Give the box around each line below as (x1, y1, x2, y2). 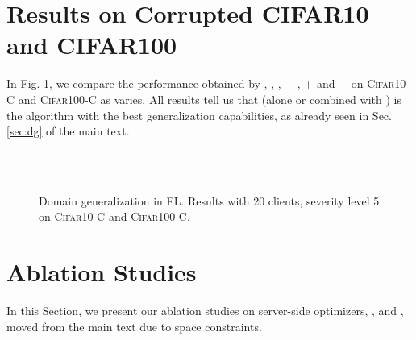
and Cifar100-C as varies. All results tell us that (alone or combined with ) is (18, 90, 401, 107)
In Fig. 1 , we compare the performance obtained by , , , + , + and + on (6, 75, 364, 92)
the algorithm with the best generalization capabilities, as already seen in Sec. (6, 106, 392, 123)
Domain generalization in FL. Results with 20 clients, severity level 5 (39, 192, 380, 209)
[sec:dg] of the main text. (6, 122, 130, 139)
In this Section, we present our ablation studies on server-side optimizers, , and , (6, 302, 404, 319)
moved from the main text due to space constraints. (6, 317, 262, 334)
